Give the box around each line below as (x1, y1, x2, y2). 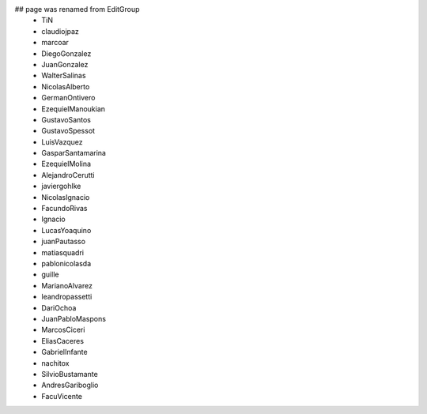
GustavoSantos (41, 115, 91, 124)
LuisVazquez (41, 137, 83, 146)
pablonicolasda (41, 258, 92, 268)
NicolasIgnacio (41, 192, 90, 201)
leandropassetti (41, 292, 93, 302)
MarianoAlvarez (41, 280, 93, 290)
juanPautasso (41, 237, 86, 247)
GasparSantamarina (41, 149, 107, 158)
